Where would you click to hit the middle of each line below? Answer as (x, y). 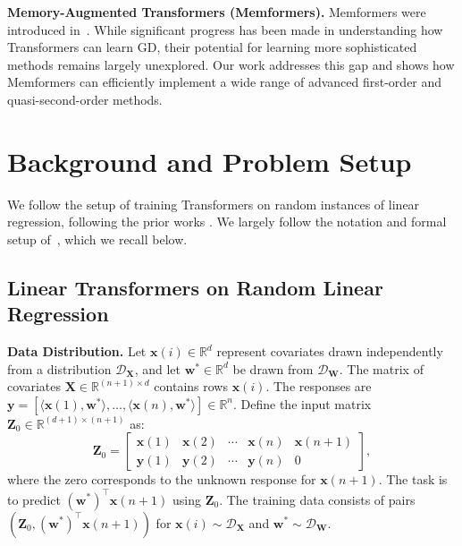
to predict (34, 499)
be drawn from (273, 368)
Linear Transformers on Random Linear (195, 287)
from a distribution (59, 368)
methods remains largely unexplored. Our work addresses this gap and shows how (231, 64)
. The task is (413, 479)
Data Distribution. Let (77, 351)
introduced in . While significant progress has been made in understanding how (225, 29)
